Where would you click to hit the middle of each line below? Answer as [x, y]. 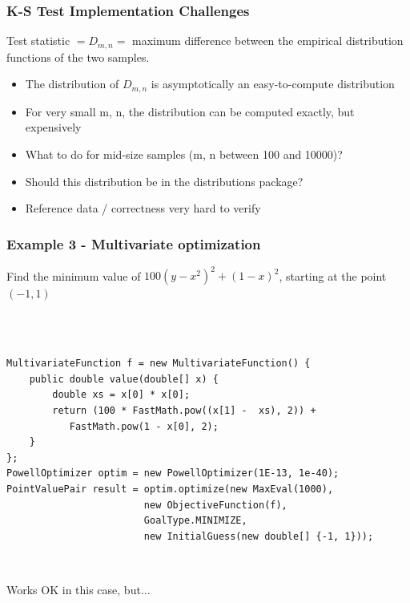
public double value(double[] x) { [124, 379]
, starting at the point [333, 275]
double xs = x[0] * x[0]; [121, 395]
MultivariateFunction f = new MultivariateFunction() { [159, 364]
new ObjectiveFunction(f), [215, 505]
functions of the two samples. [78, 57]
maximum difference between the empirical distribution [268, 40]
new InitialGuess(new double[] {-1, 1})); [259, 536]
